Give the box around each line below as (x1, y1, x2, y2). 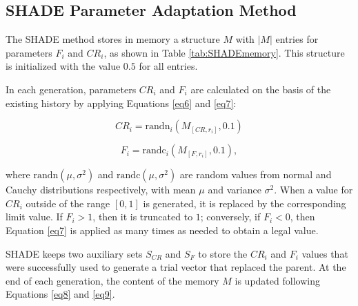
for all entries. (139, 59, 198, 73)
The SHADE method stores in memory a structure (6, 32, 220, 46)
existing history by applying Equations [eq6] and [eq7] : (6, 95, 237, 110)
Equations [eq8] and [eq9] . (6, 287, 115, 301)
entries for (275, 32, 319, 46)
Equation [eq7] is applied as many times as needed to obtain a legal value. (6, 222, 319, 237)
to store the (198, 246, 248, 260)
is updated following (235, 273, 320, 287)
